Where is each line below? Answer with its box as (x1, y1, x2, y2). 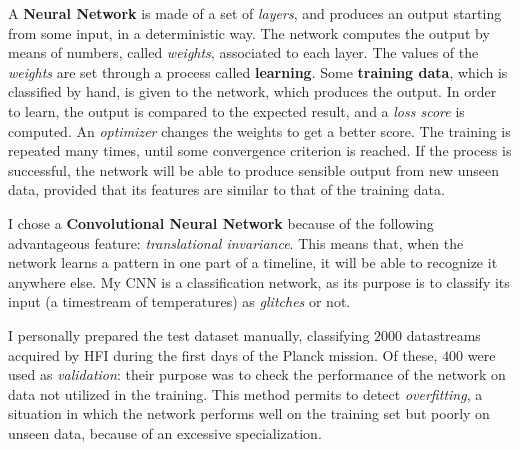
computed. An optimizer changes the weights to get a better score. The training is (8, 120, 511, 141)
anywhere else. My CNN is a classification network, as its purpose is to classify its (8, 271, 510, 292)
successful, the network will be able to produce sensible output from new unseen (8, 159, 499, 180)
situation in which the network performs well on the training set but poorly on (8, 403, 490, 424)
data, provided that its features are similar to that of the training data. (8, 179, 445, 200)
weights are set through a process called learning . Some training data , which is (8, 61, 508, 82)
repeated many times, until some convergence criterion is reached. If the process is (8, 140, 512, 161)
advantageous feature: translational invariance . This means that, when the (8, 232, 464, 253)
